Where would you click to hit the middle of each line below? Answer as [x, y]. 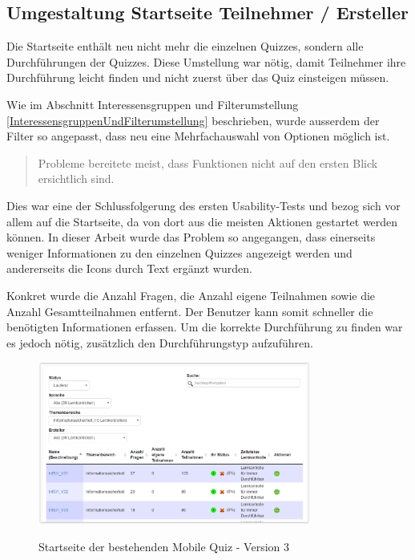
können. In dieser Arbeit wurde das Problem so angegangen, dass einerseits [191, 237]
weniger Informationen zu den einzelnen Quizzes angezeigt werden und [179, 252]
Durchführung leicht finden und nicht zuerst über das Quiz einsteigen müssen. [198, 77]
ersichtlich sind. [76, 179]
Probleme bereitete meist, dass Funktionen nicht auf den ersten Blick [208, 162]
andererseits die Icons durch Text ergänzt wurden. [129, 268]
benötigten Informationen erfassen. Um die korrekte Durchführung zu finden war [205, 327]
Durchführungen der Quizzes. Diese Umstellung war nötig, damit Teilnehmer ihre [206, 61]
